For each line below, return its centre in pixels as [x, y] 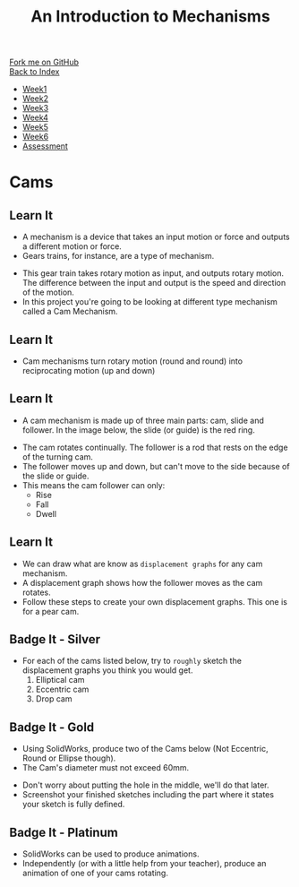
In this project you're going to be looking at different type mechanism [149, 302]
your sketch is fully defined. [73, 805]
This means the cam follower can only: [94, 485]
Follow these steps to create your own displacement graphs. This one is [155, 601]
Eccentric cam [62, 689]
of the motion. [48, 292]
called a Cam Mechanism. [70, 312]
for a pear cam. [51, 611]
